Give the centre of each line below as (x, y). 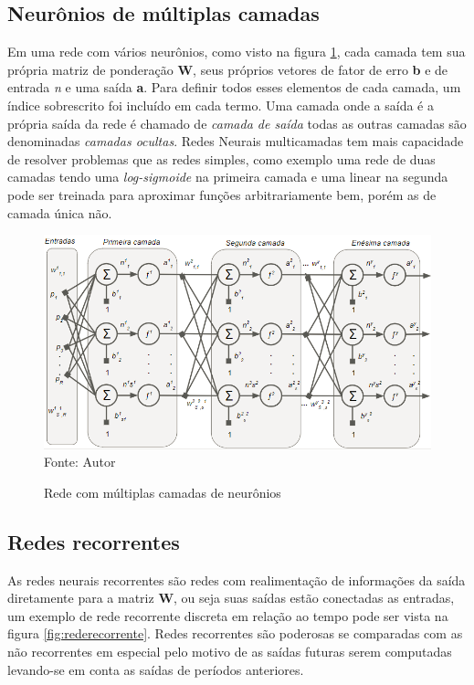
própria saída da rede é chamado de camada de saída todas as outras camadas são (237, 123)
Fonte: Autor (80, 462)
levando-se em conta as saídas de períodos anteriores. (156, 669)
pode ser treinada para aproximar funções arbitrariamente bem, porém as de (222, 194)
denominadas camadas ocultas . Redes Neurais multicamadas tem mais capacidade (236, 141)
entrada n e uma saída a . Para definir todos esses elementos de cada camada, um (234, 87)
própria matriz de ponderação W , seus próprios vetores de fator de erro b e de (228, 69)
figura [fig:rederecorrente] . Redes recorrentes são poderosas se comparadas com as (235, 633)
